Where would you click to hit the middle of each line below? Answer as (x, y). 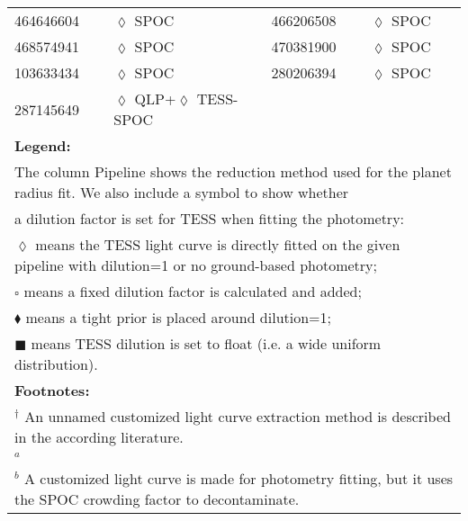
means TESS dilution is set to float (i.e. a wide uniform (206, 343)
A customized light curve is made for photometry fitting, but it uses (239, 478)
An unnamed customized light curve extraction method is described (238, 416)
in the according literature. (99, 437)
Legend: (43, 145)
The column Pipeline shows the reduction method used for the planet (233, 171)
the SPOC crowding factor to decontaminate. (157, 499)
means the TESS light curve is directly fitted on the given (218, 244)
